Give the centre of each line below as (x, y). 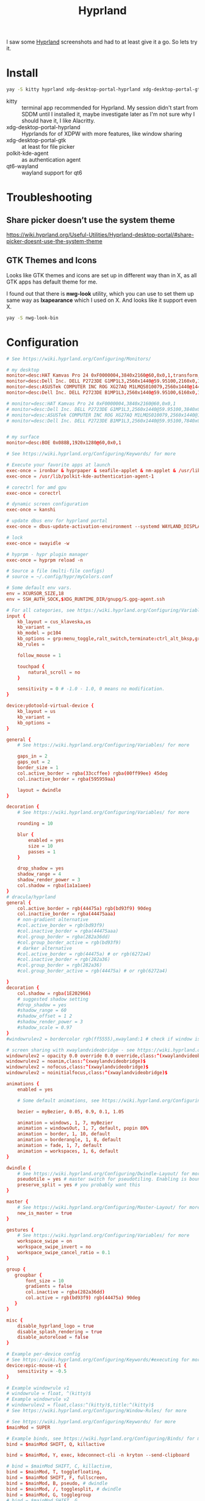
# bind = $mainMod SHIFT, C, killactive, (60, 1466)
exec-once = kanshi (31, 510)
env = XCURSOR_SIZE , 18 (35, 593)
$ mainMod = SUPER (28, 1428)
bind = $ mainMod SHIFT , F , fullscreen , (57, 1478)
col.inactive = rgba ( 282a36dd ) (65, 1292)
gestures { (20, 1230)
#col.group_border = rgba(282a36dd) (64, 937)
